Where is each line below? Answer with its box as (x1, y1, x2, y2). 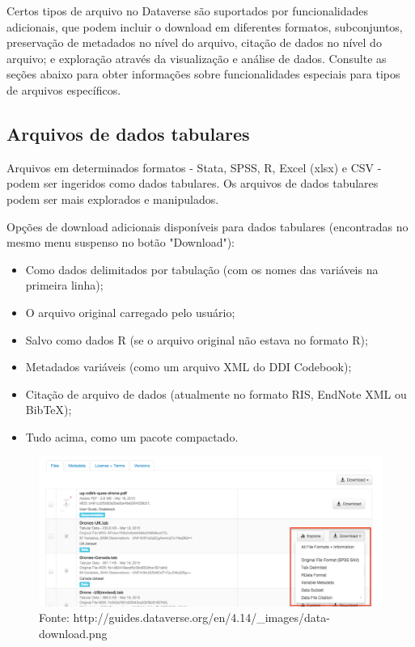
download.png (39, 624, 108, 641)
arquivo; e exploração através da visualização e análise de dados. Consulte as (6, 49, 387, 66)
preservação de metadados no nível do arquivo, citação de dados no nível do (6, 34, 382, 51)
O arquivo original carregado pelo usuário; (25, 303, 235, 320)
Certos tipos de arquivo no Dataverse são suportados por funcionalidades (6, 2, 369, 19)
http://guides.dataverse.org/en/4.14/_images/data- (73, 609, 330, 626)
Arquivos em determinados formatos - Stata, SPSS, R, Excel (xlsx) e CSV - (6, 159, 382, 175)
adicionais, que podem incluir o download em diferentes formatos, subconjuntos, (6, 18, 403, 35)
